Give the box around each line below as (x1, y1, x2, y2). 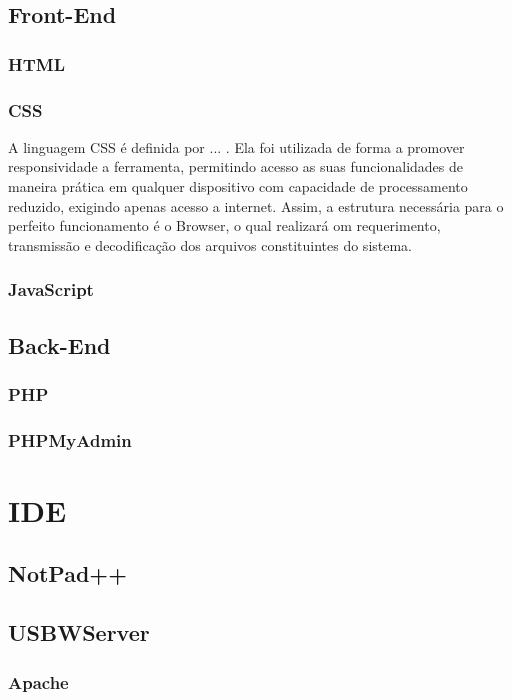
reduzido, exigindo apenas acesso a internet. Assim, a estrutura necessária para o (8, 195, 504, 216)
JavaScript (8, 277, 94, 302)
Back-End (8, 329, 111, 360)
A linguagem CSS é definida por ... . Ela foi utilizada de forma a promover (8, 136, 465, 157)
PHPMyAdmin (8, 427, 132, 452)
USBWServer (8, 617, 150, 648)
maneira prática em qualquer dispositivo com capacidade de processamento (8, 176, 468, 197)
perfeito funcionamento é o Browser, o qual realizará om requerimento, (8, 215, 441, 236)
